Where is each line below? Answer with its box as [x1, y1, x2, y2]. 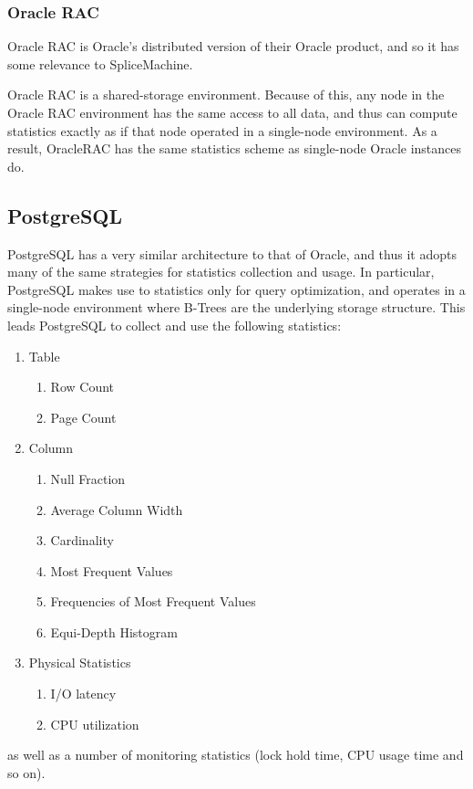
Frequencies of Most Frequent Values [50, 592, 256, 611]
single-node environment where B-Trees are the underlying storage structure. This [7, 298, 466, 317]
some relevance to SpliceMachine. [7, 54, 193, 73]
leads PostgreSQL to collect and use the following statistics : [7, 315, 342, 334]
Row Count [50, 377, 115, 396]
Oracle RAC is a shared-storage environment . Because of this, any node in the [7, 85, 445, 104]
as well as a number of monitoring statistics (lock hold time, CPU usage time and [7, 745, 464, 764]
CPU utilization [50, 714, 139, 733]
